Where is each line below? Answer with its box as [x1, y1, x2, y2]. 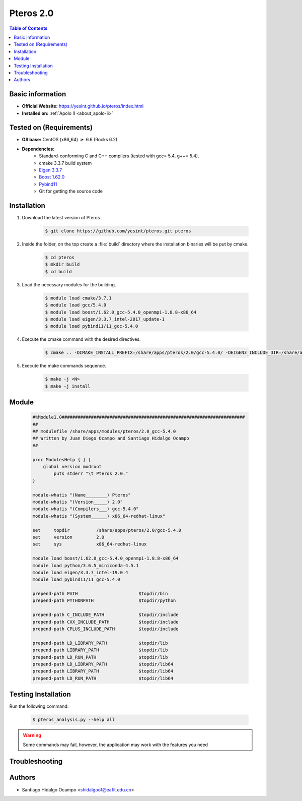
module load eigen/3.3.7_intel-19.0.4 [32, 570, 128, 575]
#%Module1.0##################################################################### [32, 414, 245, 420]
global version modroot [43, 464, 102, 470]
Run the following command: [9, 703, 69, 709]
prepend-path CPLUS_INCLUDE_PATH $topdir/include [32, 626, 179, 632]
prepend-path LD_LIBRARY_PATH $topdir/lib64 [32, 661, 174, 667]
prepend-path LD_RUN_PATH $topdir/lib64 [32, 675, 174, 681]
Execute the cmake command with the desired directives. [22, 336, 141, 342]
